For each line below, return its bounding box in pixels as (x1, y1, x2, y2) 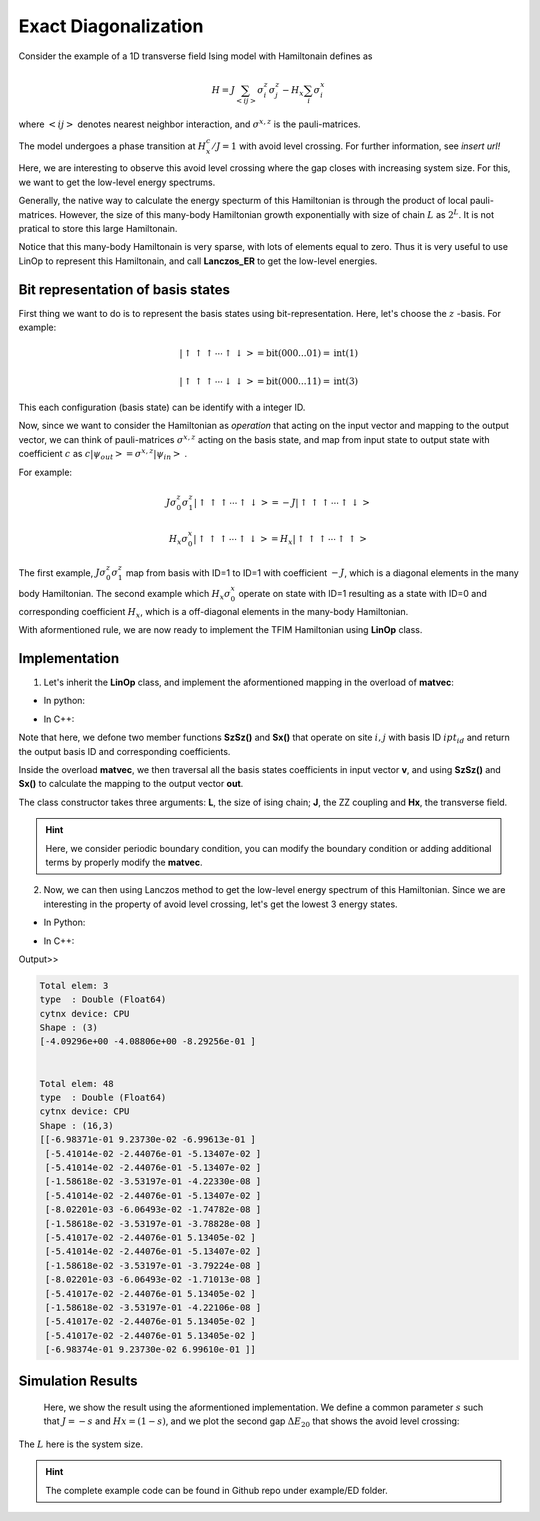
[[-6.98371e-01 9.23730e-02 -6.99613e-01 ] (39, 1134, 257, 1145)
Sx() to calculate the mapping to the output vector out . (18, 778, 244, 790)
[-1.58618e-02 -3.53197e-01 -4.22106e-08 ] (45, 1301, 262, 1313)
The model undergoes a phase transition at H (18, 140, 207, 152)
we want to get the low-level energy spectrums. (18, 176, 216, 188)
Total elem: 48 (39, 1078, 114, 1089)
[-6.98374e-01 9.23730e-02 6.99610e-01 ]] (45, 1344, 257, 1355)
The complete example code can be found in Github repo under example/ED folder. (45, 1484, 389, 1496)
